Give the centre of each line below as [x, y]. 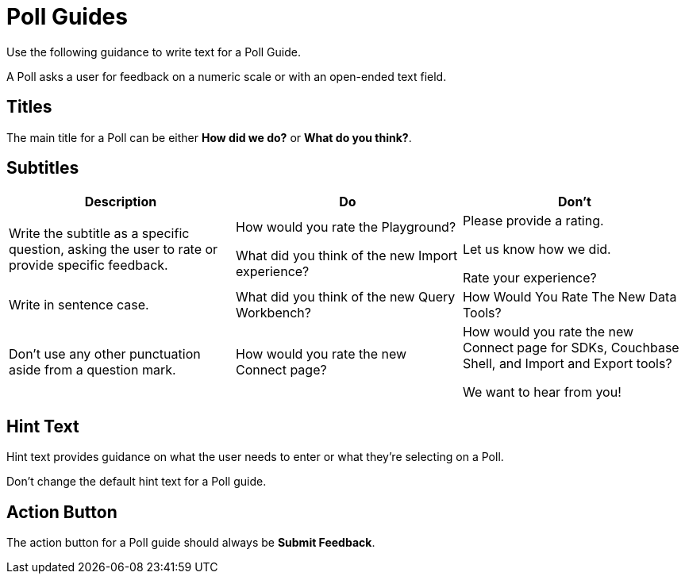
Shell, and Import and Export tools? [567, 364]
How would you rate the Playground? [346, 227]
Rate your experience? [529, 278]
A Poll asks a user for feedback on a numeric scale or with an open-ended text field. [227, 76]
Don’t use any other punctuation [105, 354]
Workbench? [273, 313]
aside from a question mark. [92, 370]
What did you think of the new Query [345, 297]
